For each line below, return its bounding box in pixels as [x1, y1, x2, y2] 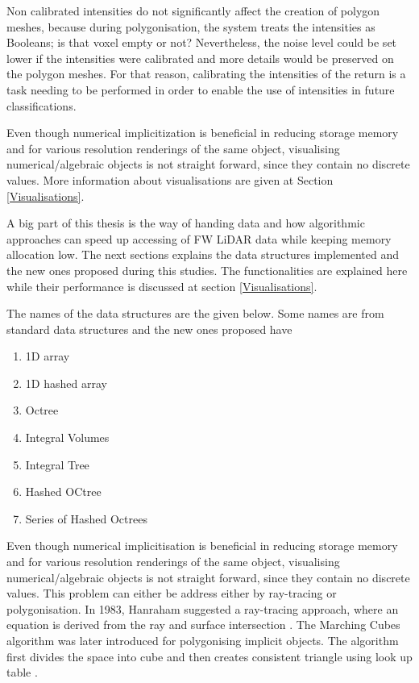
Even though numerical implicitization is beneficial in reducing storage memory [6, 124, 399, 141]
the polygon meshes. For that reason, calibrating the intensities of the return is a [6, 65, 406, 82]
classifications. [6, 97, 77, 114]
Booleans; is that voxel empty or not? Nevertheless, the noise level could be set [6, 34, 397, 51]
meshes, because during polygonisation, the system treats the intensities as [6, 18, 375, 35]
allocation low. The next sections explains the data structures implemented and [6, 246, 399, 263]
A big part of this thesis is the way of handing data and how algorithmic [6, 214, 365, 231]
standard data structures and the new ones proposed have [6, 320, 292, 337]
